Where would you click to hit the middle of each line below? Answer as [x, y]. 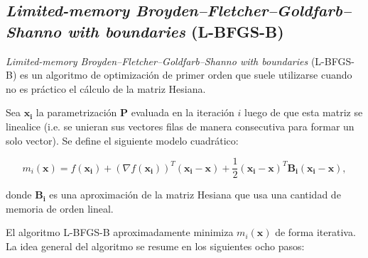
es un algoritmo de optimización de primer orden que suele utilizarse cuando [186, 75]
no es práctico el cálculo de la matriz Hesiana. [106, 88]
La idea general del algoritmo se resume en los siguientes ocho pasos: [155, 246]
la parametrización [76, 112]
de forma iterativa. [315, 232]
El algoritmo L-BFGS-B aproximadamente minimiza [120, 232]
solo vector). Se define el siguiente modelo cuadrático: [122, 140]
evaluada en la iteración [183, 112]
